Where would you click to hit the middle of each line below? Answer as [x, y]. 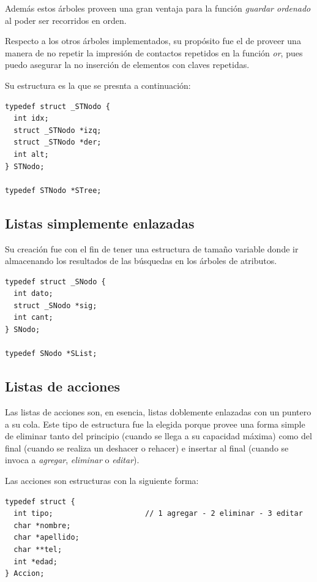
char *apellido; [47, 538]
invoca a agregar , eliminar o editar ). [72, 460]
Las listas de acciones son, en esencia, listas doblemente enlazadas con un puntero [158, 412]
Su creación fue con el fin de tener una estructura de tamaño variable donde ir [152, 248]
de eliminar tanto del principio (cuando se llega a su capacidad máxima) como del [158, 436]
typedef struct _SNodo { [55, 282]
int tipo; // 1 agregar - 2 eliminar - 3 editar [158, 514]
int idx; [31, 119]
